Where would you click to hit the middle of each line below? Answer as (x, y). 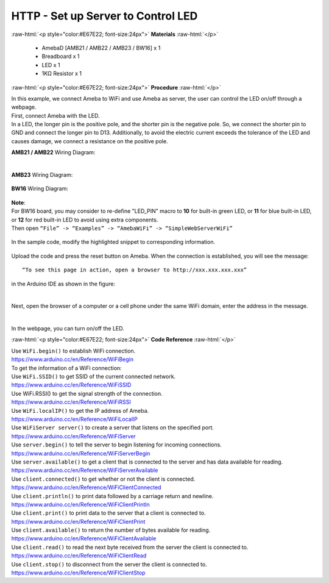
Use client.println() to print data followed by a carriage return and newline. (112, 496)
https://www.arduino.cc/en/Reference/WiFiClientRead (79, 556)
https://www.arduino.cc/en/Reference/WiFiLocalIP (75, 419)
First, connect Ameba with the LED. (55, 115)
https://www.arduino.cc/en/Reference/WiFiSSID (71, 385)
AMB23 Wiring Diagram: (42, 175)
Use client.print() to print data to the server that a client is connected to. (108, 513)
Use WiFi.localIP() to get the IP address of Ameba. (80, 410)
